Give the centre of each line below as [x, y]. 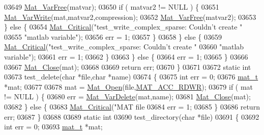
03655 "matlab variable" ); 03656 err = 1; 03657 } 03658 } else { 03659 [113, 36]
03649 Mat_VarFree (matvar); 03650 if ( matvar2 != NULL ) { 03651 [112, 7]
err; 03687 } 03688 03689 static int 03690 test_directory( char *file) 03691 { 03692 [132, 116]
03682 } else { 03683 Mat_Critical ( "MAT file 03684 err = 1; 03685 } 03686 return [132, 106]
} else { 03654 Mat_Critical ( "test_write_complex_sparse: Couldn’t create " [123, 27]
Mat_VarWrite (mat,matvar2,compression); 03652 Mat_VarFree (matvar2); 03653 [130, 17]
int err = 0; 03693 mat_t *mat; [53, 127]
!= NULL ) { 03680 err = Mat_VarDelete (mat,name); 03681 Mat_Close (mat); [127, 97]
